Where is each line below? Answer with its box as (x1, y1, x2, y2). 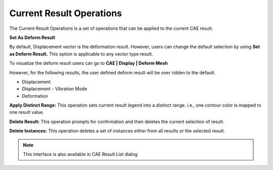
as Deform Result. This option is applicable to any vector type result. (9, 51, 154, 57)
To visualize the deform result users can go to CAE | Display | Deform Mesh (9, 60, 168, 66)
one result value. (9, 109, 44, 115)
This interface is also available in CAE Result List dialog (23, 151, 138, 157)
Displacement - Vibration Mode (22, 86, 87, 92)
